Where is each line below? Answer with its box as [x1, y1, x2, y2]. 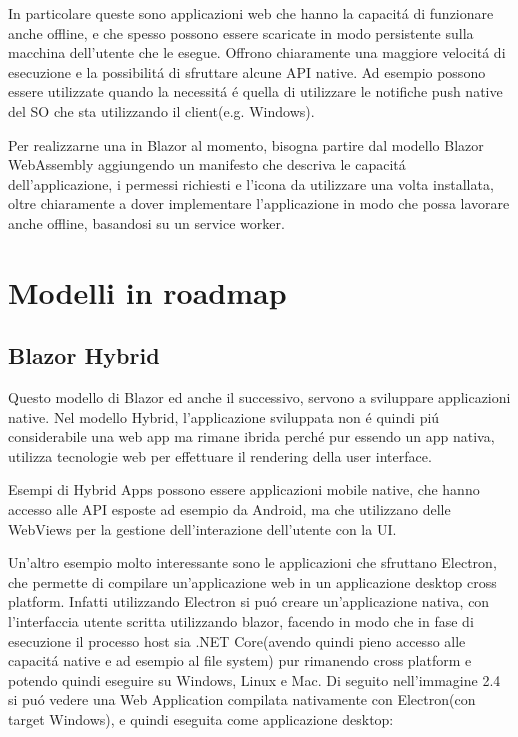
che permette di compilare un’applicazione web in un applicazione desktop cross [8, 571, 497, 592]
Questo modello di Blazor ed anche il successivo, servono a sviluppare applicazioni [8, 387, 511, 408]
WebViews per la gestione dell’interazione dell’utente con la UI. [8, 518, 397, 539]
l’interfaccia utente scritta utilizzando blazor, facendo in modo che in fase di [8, 611, 474, 632]
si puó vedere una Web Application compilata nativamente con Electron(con [8, 689, 476, 710]
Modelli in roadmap [8, 271, 287, 312]
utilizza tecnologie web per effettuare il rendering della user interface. [8, 445, 432, 466]
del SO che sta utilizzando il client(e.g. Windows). [8, 100, 315, 121]
